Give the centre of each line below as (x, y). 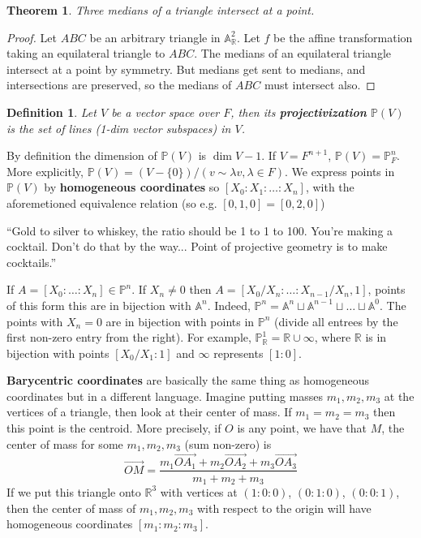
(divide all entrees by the (336, 321)
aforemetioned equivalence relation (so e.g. (112, 202)
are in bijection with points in (180, 321)
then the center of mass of (71, 508)
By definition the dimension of (82, 155)
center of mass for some (65, 443)
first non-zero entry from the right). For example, (129, 337)
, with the (330, 187)
